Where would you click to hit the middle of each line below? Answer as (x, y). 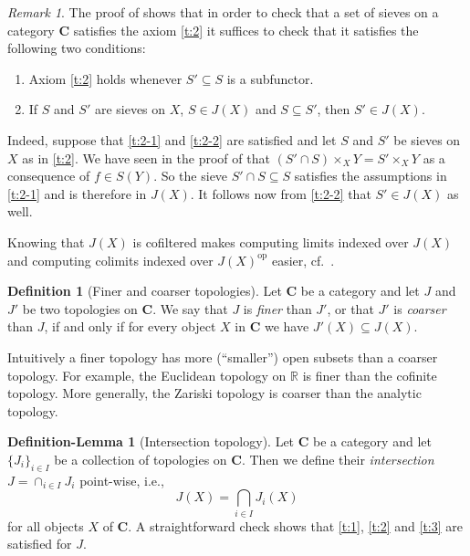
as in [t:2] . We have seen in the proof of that (146, 157)
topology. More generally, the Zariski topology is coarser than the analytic (214, 393)
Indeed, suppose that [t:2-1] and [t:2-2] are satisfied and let (172, 139)
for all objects (46, 525)
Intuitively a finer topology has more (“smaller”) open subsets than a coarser (223, 357)
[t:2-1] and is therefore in (77, 193)
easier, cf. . (303, 260)
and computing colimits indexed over (110, 260)
